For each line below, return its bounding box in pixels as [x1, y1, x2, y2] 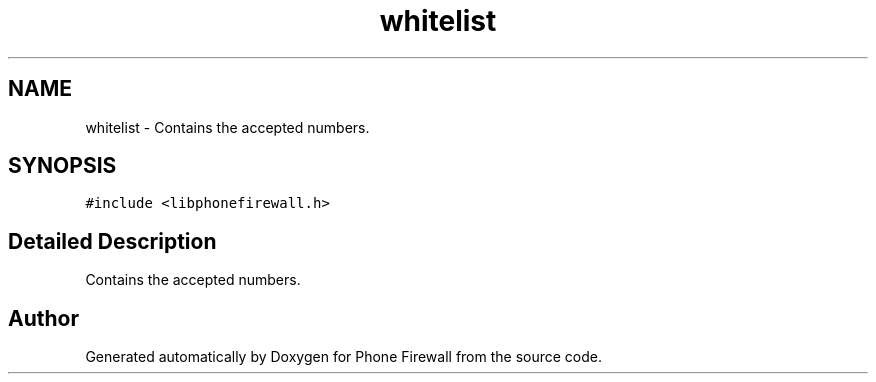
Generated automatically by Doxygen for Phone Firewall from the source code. [85, 348, 603, 366]
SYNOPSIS [8, 153, 117, 179]
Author [8, 305, 79, 331]
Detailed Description [8, 228, 217, 254]
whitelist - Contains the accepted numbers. [85, 118, 370, 136]
